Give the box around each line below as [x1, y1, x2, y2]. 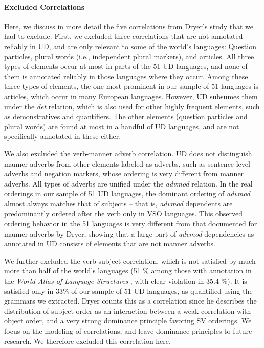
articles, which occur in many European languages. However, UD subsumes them [4, 90, 258, 101]
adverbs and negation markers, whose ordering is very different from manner [4, 168, 244, 179]
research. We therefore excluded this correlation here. [4, 335, 171, 346]
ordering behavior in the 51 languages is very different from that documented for [4, 218, 257, 229]
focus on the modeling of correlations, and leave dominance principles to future [4, 326, 252, 336]
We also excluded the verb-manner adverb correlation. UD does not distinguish [4, 148, 252, 158]
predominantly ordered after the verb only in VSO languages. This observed [4, 208, 243, 219]
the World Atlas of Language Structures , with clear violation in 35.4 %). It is [4, 275, 247, 286]
